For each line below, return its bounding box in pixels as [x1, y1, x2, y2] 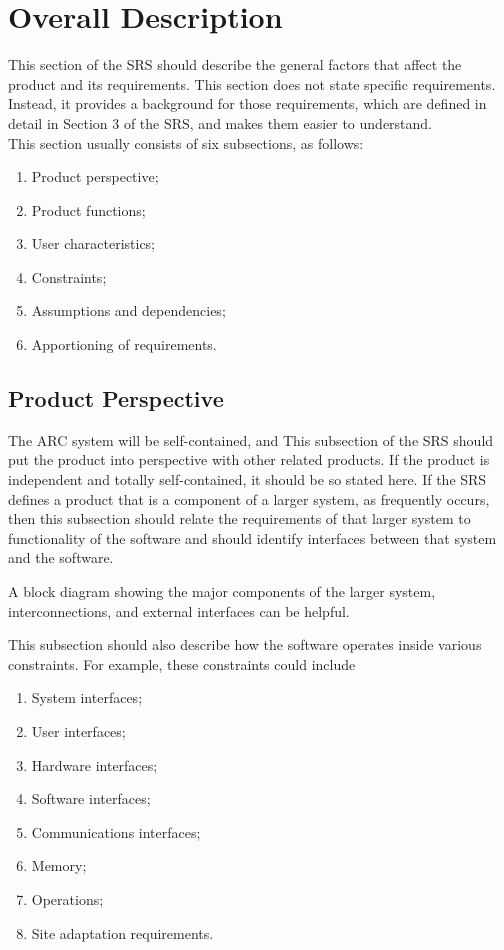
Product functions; [31, 199, 146, 220]
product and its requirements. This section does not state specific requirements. [8, 73, 496, 94]
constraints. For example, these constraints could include [8, 653, 356, 674]
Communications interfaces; [31, 821, 201, 842]
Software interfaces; [31, 788, 151, 809]
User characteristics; [31, 233, 156, 254]
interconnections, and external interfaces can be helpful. [8, 600, 350, 621]
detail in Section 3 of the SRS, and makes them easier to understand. [8, 112, 433, 133]
